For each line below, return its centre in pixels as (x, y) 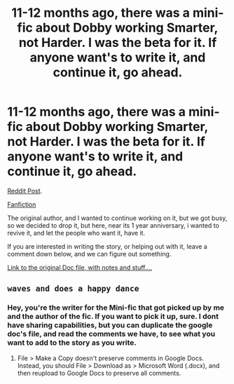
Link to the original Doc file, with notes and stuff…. (80, 267)
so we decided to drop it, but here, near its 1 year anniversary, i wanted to (113, 225)
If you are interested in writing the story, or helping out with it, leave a (108, 246)
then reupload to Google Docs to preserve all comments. (99, 373)
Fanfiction (22, 204)
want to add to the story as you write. (72, 343)
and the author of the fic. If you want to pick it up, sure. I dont (113, 317)
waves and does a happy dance (73, 289)
